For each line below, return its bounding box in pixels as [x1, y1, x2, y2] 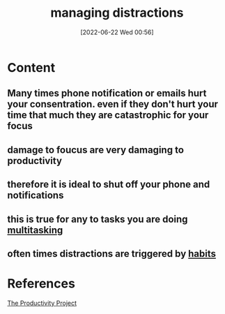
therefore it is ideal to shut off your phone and [7, 179, 210, 190]
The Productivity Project [7, 299, 77, 307]
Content [7, 59, 56, 75]
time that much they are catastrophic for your [7, 110, 209, 121]
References [7, 276, 75, 292]
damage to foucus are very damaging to [7, 144, 185, 156]
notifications [7, 190, 64, 202]
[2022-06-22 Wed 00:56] [79, 28, 155, 36]
